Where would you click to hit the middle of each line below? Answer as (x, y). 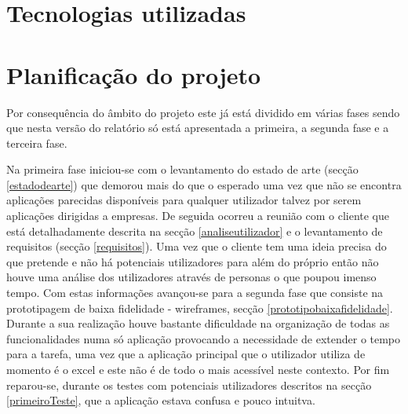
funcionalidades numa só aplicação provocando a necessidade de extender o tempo (204, 338)
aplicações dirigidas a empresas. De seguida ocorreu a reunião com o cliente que (198, 216)
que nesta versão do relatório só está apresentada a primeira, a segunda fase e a (198, 128)
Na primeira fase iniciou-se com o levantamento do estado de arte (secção (182, 169)
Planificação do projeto (134, 74)
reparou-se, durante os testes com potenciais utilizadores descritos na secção (189, 385)
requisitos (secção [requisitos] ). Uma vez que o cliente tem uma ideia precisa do (197, 246)
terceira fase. (37, 143)
